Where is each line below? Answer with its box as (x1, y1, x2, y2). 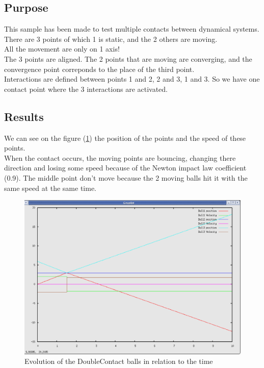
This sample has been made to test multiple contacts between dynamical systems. (4, 23, 259, 34)
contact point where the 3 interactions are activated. (4, 83, 168, 94)
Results (4, 108, 44, 124)
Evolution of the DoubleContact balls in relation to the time (24, 356, 213, 366)
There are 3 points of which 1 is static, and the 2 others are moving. (4, 33, 218, 44)
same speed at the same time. (4, 182, 97, 193)
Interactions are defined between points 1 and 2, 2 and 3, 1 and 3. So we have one (4, 73, 260, 84)
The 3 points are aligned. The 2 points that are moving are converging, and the (4, 53, 252, 64)
